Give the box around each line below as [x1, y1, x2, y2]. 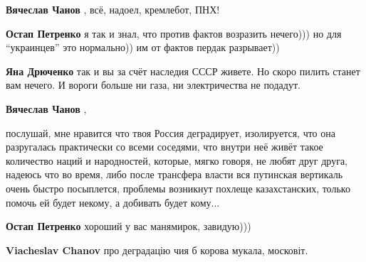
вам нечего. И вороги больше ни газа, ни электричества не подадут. [6, 77, 300, 92]
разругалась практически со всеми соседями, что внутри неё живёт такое [6, 139, 323, 154]
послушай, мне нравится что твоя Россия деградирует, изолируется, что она [6, 125, 335, 140]
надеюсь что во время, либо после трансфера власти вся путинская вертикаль [6, 167, 343, 182]
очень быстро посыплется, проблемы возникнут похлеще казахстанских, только [6, 180, 350, 195]
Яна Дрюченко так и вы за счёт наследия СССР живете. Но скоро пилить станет [6, 63, 360, 78]
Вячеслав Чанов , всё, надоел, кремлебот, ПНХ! [6, 2, 220, 16]
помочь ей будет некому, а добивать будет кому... [6, 195, 220, 209]
